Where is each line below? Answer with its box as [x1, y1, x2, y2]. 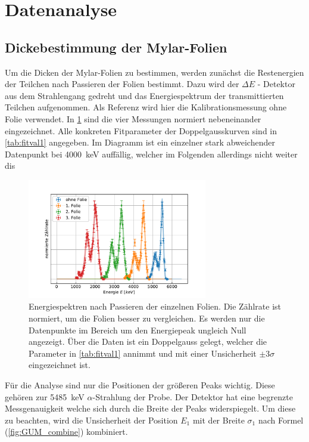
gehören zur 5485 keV [5, 390, 85, 403]
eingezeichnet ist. [29, 358, 90, 371]
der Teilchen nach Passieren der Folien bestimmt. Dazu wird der [5, 78, 239, 90]
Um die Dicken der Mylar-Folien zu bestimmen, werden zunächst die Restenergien [5, 66, 304, 78]
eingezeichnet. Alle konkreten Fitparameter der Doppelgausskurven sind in [5, 124, 277, 137]
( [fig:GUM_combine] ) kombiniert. [5, 425, 128, 438]
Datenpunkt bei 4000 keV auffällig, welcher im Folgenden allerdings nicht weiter [5, 147, 298, 160]
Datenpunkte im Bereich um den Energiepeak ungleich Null [29, 323, 246, 336]
